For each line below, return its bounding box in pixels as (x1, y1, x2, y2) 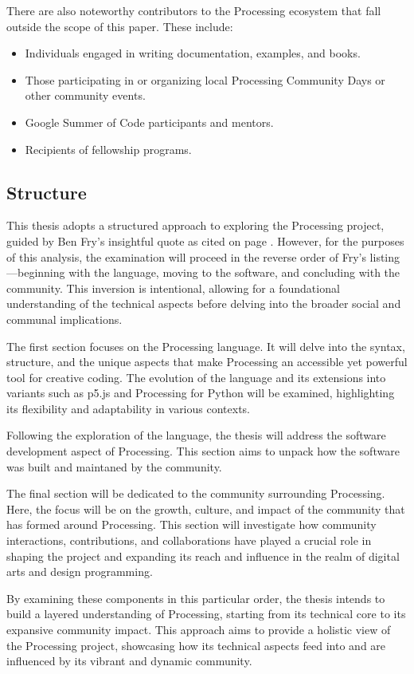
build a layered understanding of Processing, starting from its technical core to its (6, 605, 406, 622)
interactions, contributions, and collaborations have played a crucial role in (6, 532, 372, 549)
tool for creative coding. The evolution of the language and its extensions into (6, 369, 386, 385)
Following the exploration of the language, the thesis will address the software (6, 427, 386, 443)
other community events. (25, 87, 146, 104)
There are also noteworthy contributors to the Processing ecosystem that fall (6, 2, 381, 18)
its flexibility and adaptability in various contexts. (6, 400, 250, 416)
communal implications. (6, 310, 123, 327)
